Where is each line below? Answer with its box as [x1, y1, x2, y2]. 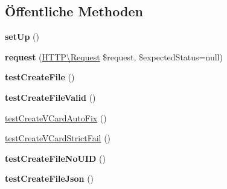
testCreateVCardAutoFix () [5, 111, 107, 124]
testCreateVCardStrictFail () [5, 132, 111, 144]
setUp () [5, 30, 39, 43]
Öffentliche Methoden [5, 2, 143, 21]
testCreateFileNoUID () [5, 152, 106, 164]
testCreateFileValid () [5, 91, 96, 103]
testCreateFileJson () [5, 172, 94, 185]
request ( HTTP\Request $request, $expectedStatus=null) [5, 50, 223, 63]
